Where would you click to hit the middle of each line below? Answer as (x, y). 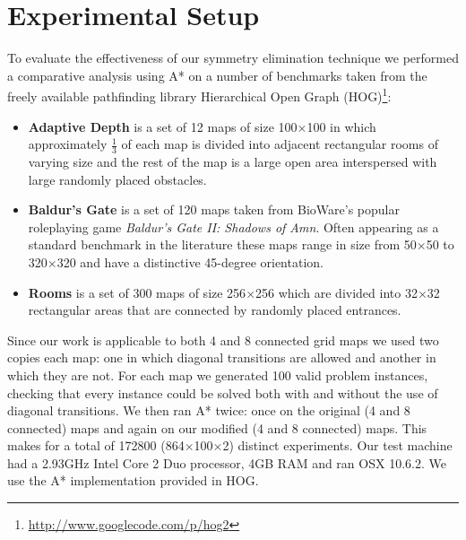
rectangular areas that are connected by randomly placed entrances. (215, 310)
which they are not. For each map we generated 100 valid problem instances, (218, 375)
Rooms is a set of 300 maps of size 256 (137, 292)
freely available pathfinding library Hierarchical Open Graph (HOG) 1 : (199, 95)
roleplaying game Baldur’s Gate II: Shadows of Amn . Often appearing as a (233, 226)
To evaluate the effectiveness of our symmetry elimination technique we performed (233, 58)
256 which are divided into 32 (337, 292)
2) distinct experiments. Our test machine (337, 445)
